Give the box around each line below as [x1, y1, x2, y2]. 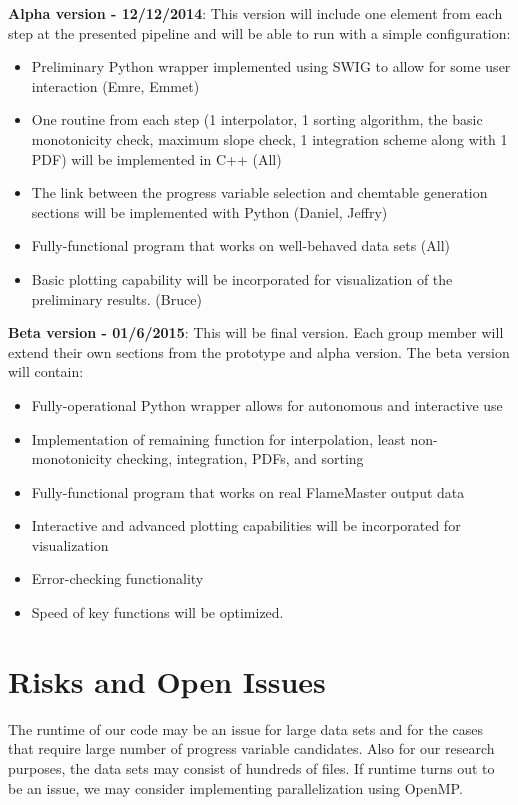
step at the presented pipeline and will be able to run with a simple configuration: [8, 22, 511, 43]
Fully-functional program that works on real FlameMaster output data [31, 481, 465, 502]
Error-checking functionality [31, 568, 204, 589]
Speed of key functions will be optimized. [31, 602, 284, 623]
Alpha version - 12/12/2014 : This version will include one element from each [8, 3, 503, 23]
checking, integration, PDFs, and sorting [116, 448, 364, 469]
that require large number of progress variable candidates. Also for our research [8, 738, 495, 759]
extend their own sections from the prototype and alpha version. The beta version [8, 341, 510, 362]
